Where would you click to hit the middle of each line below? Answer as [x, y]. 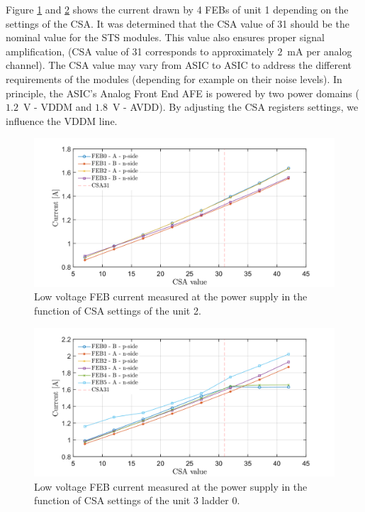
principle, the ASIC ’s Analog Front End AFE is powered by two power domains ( [182, 93]
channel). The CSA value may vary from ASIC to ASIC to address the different [179, 65]
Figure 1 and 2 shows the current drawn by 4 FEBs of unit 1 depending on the [177, 9]
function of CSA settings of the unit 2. [118, 311]
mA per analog [320, 51]
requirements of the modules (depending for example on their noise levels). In [174, 78]
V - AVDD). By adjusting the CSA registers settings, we [235, 107]
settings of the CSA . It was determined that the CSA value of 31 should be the [178, 23]
